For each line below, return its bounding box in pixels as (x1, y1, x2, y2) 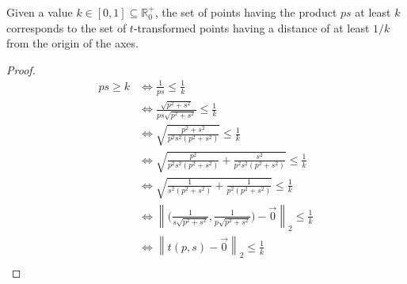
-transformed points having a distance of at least (133, 19, 370, 36)
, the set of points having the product (154, 4, 337, 20)
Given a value (6, 4, 73, 20)
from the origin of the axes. (6, 35, 139, 51)
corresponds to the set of (6, 19, 127, 36)
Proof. (6, 61, 36, 78)
